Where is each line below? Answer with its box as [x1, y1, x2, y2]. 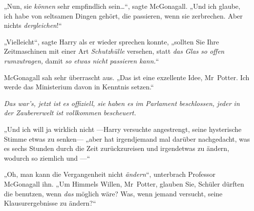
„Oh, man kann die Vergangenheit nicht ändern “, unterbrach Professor [4, 169, 216, 179]
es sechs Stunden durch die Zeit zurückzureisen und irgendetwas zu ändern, [4, 143, 230, 153]
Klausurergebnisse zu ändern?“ [4, 198, 96, 208]
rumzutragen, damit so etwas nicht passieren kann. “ [4, 55, 159, 65]
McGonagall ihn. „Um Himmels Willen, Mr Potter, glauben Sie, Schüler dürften [4, 178, 244, 189]
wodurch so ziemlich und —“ [4, 152, 90, 163]
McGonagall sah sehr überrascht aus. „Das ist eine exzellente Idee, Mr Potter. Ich [4, 72, 250, 82]
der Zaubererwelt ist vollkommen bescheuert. [4, 107, 136, 118]
